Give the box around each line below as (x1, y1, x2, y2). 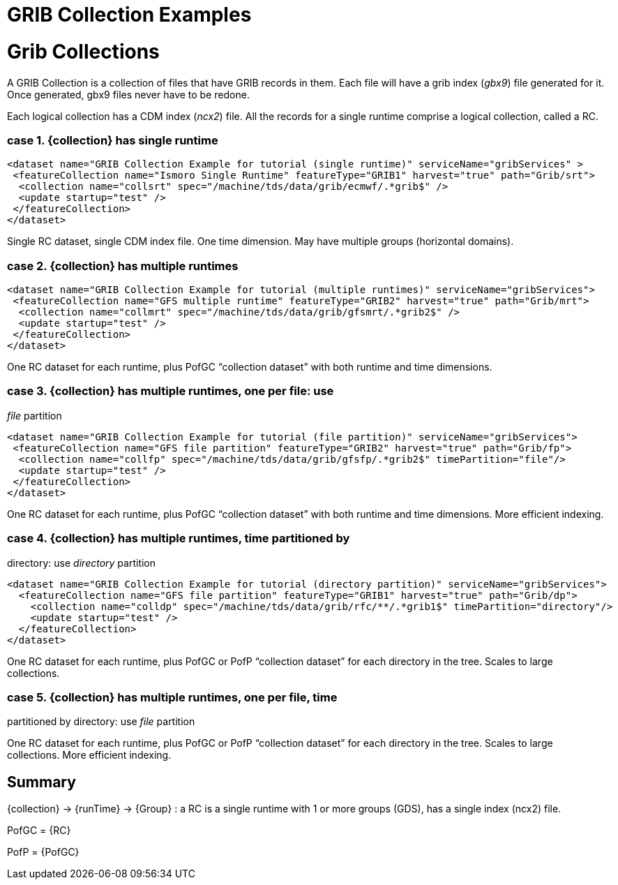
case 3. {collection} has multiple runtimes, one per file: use (7, 384, 334, 399)
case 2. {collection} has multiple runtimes (7, 258, 239, 273)
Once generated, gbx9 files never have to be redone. (7, 88, 250, 101)
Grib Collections (7, 39, 160, 64)
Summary (7, 773, 76, 791)
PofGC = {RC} (7, 824, 71, 837)
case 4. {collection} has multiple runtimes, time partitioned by (7, 531, 350, 546)
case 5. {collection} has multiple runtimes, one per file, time (7, 690, 338, 704)
